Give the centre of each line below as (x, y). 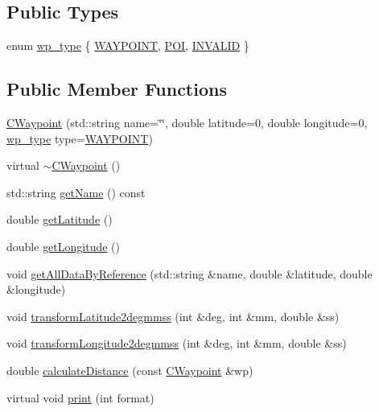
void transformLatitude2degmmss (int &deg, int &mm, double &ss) (173, 316)
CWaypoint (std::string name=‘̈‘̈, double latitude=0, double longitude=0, (187, 122)
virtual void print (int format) (80, 397)
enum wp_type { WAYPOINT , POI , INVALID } (128, 45)
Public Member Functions (117, 89)
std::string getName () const (76, 192)
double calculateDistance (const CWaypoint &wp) (130, 370)
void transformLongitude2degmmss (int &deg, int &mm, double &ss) (177, 343)
